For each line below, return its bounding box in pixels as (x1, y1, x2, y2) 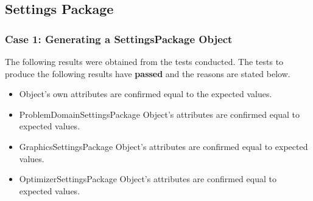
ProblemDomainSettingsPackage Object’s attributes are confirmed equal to (19, 107, 300, 120)
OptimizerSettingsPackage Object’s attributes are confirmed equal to (19, 172, 276, 185)
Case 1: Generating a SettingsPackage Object (5, 31, 233, 46)
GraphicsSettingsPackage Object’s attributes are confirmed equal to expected (19, 140, 308, 152)
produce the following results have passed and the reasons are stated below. (5, 67, 290, 80)
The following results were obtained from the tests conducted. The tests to (5, 55, 284, 67)
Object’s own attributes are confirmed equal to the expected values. (19, 87, 272, 100)
